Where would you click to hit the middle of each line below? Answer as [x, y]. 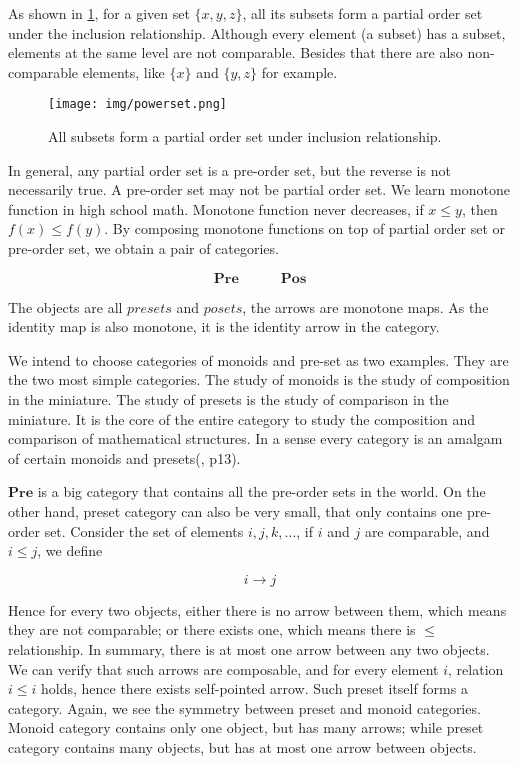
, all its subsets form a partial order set [362, 13]
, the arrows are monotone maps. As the [365, 306]
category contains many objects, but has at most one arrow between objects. [242, 746]
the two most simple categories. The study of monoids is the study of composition [259, 379]
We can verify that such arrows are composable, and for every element [223, 668]
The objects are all [65, 306]
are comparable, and [427, 530]
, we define [70, 550]
